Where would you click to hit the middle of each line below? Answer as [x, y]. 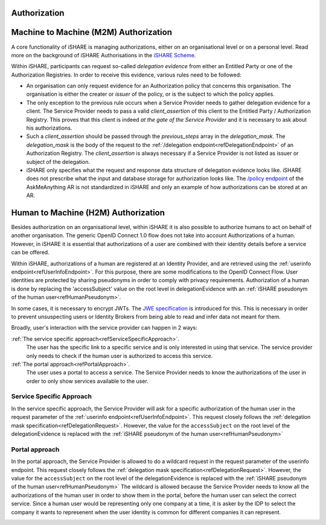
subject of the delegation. [58, 162]
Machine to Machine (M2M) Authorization [91, 32]
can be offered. [30, 253]
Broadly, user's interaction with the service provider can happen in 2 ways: [104, 328]
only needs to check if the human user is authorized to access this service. [120, 356]
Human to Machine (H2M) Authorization [88, 212]
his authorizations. [49, 128]
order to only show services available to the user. [88, 381]
